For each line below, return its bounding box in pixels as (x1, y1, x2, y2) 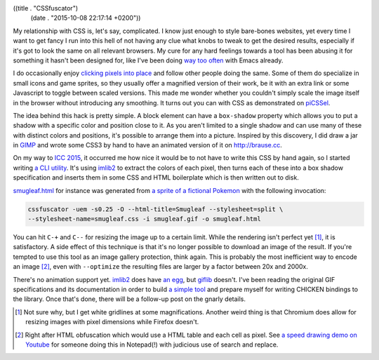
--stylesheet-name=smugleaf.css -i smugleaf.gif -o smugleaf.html (27, 215, 261, 223)
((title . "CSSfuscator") (13, 4, 79, 12)
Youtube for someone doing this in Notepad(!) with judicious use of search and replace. (25, 340, 279, 349)
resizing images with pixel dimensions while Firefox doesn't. (25, 318, 199, 326)
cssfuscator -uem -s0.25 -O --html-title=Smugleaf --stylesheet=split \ (27, 205, 284, 213)
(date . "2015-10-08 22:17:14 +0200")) (30, 14, 141, 22)
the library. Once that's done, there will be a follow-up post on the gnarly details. (13, 295, 246, 303)
